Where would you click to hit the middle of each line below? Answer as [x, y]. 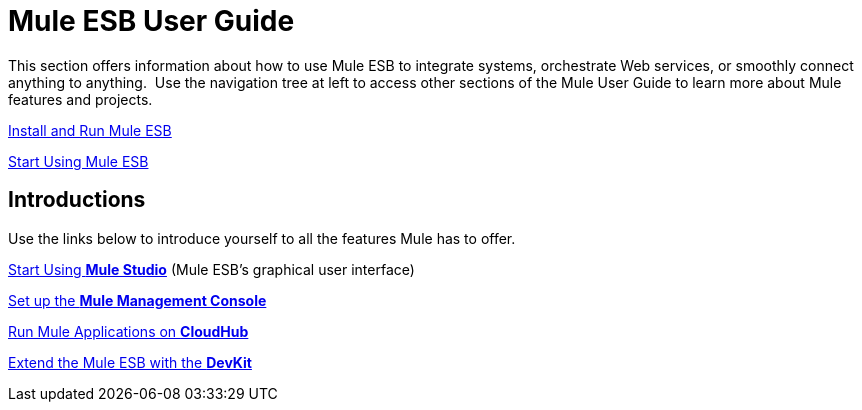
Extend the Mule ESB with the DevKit [130, 362]
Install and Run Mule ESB [90, 130]
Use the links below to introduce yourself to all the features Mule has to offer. [262, 238]
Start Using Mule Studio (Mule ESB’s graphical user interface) [211, 269]
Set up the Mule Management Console [137, 300]
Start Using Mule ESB [78, 161]
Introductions [77, 200]
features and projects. [80, 99]
